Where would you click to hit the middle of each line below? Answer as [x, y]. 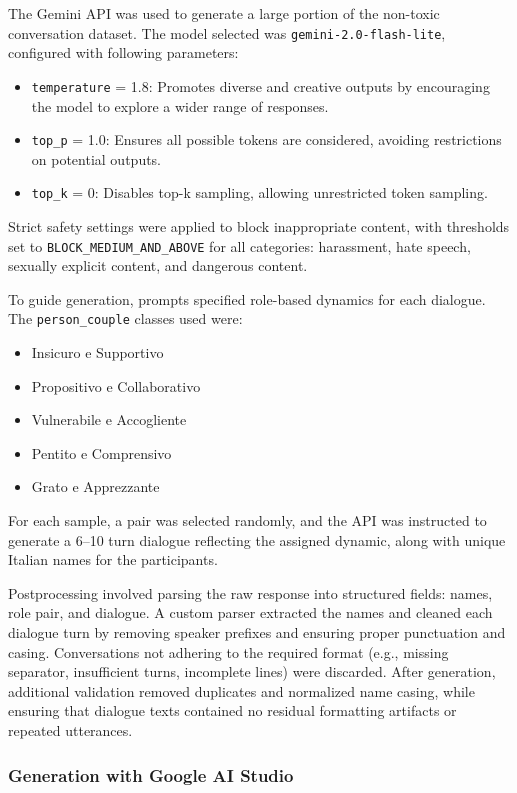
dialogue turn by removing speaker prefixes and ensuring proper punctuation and [257, 632]
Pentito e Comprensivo [101, 452]
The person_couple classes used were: [125, 318]
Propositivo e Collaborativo [116, 385]
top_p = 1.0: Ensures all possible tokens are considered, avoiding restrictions [266, 139]
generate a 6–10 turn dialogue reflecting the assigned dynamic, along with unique [257, 539]
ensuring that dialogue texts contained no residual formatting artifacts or [232, 710]
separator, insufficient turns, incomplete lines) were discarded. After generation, [252, 671]
